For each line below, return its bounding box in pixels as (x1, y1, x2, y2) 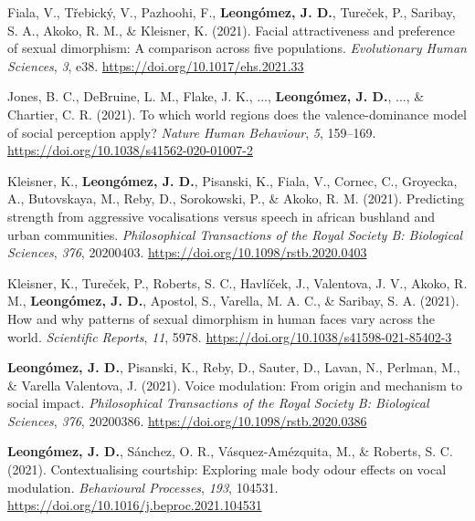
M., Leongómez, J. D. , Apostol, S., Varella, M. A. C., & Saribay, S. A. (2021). (7, 291, 459, 310)
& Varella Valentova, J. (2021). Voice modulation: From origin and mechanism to (7, 375, 463, 394)
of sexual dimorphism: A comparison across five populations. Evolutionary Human (7, 38, 467, 57)
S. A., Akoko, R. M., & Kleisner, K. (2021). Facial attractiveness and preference (7, 20, 455, 39)
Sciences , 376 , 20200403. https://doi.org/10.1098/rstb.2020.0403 (7, 243, 367, 262)
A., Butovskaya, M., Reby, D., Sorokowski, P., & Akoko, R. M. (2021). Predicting (7, 189, 464, 208)
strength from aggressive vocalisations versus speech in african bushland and (7, 206, 435, 225)
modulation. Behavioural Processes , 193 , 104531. (7, 477, 279, 496)
